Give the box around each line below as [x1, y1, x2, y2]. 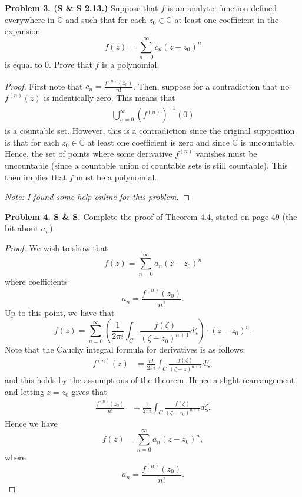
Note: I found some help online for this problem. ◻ [5, 190, 190, 203]
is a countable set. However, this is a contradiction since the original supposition [5, 124, 295, 137]
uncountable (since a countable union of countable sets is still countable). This [5, 159, 288, 171]
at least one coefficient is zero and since [87, 136, 230, 148]
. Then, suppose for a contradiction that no [133, 80, 290, 92]
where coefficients [5, 275, 68, 287]
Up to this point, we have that [5, 306, 115, 318]
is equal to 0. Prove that [5, 58, 92, 70]
